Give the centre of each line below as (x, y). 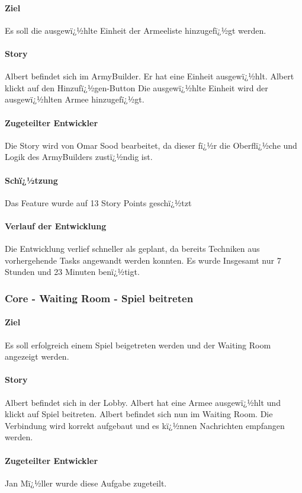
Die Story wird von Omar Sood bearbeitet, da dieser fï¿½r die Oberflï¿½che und (151, 145)
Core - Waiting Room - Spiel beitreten (99, 298)
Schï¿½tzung (31, 180)
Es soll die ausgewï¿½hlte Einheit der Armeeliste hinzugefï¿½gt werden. (136, 30)
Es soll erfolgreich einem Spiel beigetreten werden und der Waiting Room (138, 345)
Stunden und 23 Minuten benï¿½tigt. (72, 272)
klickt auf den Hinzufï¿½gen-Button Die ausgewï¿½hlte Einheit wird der (136, 87)
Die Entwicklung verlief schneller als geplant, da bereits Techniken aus (132, 249)
